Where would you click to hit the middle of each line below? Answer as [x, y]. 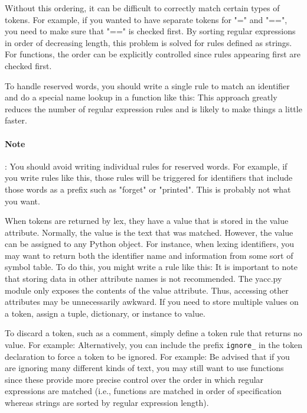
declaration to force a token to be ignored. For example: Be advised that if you [147, 356]
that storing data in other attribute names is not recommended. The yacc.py [143, 279]
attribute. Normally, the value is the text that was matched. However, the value [149, 232]
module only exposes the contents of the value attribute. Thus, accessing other [147, 290]
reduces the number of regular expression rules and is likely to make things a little [153, 108]
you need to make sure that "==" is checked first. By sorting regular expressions [150, 31]
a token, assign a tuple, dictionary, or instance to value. [105, 313]
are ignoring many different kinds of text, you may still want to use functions [144, 368]
